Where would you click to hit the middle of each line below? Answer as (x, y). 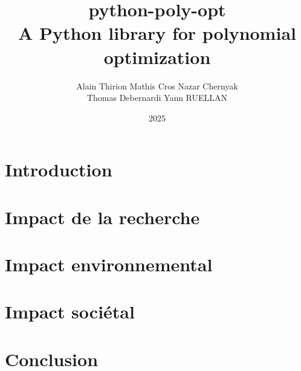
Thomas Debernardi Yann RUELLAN (157, 98)
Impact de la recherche (102, 217)
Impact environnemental (109, 264)
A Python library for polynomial (157, 33)
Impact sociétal (70, 311)
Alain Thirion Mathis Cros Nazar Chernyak (157, 85)
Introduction (59, 169)
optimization (157, 56)
